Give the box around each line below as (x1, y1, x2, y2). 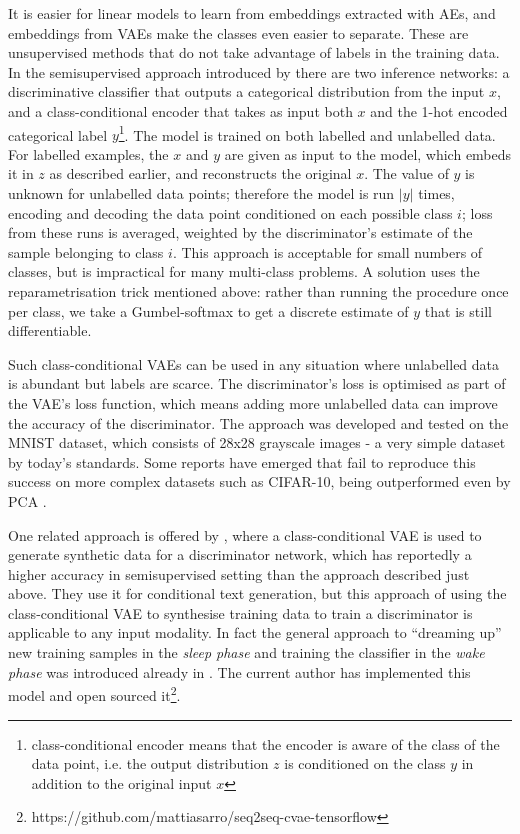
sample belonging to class (8, 241, 164, 262)
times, (418, 183, 455, 203)
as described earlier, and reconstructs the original (49, 163, 352, 184)
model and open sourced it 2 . (8, 682, 181, 705)
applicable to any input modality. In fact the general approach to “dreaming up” (8, 622, 502, 643)
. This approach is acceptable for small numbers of (172, 241, 483, 262)
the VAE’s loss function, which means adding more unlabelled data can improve (8, 392, 498, 413)
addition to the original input (31, 772, 212, 793)
